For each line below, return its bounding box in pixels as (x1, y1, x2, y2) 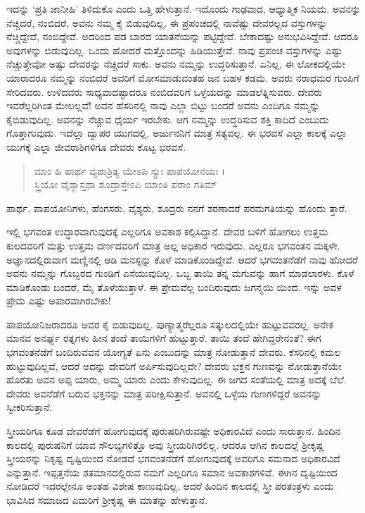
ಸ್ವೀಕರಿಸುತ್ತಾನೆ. (6, 400, 53, 414)
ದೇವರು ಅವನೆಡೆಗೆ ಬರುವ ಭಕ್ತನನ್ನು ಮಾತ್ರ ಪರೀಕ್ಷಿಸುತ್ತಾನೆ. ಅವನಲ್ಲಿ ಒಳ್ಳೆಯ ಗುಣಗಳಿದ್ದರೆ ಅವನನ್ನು (6, 385, 321, 400)
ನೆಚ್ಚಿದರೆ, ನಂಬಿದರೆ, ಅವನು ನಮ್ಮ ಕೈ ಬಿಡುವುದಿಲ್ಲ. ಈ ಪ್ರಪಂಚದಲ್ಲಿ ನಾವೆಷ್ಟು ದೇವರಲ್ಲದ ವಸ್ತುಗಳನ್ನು (6, 15, 328, 30)
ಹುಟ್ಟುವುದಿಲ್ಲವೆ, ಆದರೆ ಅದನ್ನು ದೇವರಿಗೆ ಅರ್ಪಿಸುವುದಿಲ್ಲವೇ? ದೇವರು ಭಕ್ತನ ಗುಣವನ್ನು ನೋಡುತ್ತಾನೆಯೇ (6, 358, 342, 373)
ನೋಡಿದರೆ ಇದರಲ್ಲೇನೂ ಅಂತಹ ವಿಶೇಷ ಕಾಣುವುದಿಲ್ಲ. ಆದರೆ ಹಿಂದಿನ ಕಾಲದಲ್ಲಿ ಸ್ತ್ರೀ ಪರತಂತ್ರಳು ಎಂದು (6, 478, 334, 493)
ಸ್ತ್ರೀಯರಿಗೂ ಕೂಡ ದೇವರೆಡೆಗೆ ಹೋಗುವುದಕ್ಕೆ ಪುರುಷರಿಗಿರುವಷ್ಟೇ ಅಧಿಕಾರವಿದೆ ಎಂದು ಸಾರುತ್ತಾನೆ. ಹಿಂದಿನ (6, 424, 341, 438)
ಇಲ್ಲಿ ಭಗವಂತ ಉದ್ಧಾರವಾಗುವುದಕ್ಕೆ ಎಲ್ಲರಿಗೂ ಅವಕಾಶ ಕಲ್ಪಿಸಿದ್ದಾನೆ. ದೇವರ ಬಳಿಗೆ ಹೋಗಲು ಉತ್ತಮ (6, 224, 328, 239)
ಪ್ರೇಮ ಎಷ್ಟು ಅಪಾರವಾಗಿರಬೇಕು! (6, 293, 111, 308)
